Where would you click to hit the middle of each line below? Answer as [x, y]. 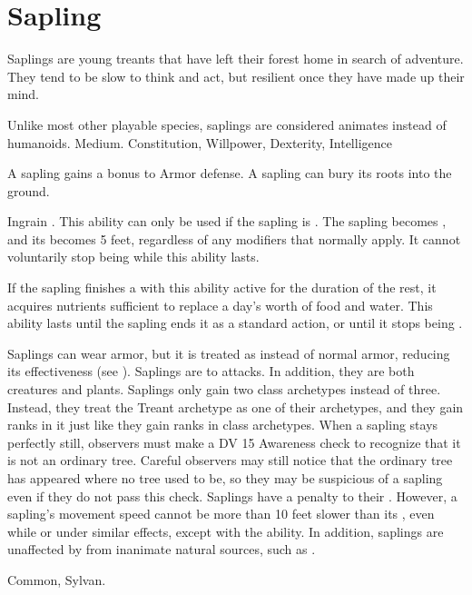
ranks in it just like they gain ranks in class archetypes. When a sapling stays [223, 425]
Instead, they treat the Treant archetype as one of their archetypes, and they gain [236, 407]
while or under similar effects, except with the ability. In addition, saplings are [226, 531]
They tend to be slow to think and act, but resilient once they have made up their [236, 76]
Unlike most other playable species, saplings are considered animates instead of [227, 124]
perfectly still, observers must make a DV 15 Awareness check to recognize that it [234, 442]
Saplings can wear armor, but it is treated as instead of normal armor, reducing [229, 353]
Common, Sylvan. [57, 579]
